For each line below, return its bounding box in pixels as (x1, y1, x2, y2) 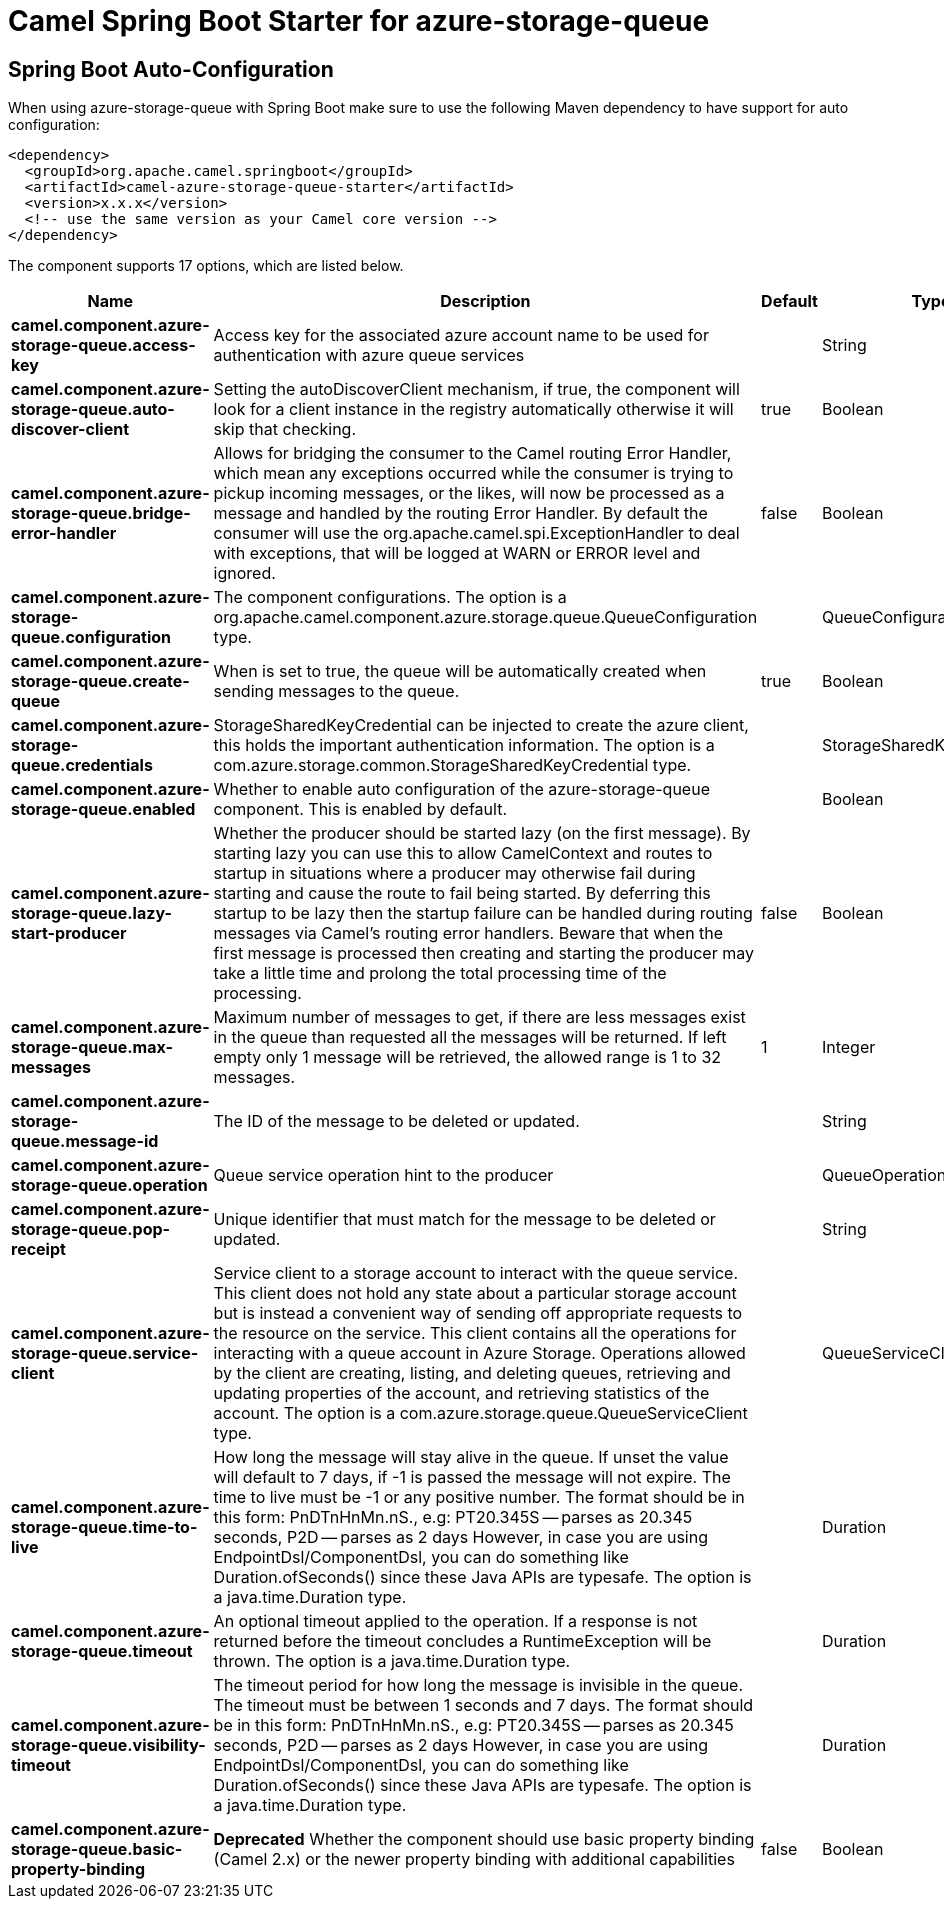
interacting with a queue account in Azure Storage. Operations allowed (213, 1343, 746, 1364)
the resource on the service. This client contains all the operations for (213, 1323, 737, 1344)
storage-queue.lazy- (11, 903, 172, 924)
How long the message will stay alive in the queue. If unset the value (213, 1447, 729, 1468)
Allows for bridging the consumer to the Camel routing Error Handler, (213, 443, 732, 464)
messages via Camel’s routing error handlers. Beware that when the (213, 923, 724, 944)
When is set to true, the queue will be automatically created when (213, 661, 707, 682)
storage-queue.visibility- (11, 1735, 206, 1756)
